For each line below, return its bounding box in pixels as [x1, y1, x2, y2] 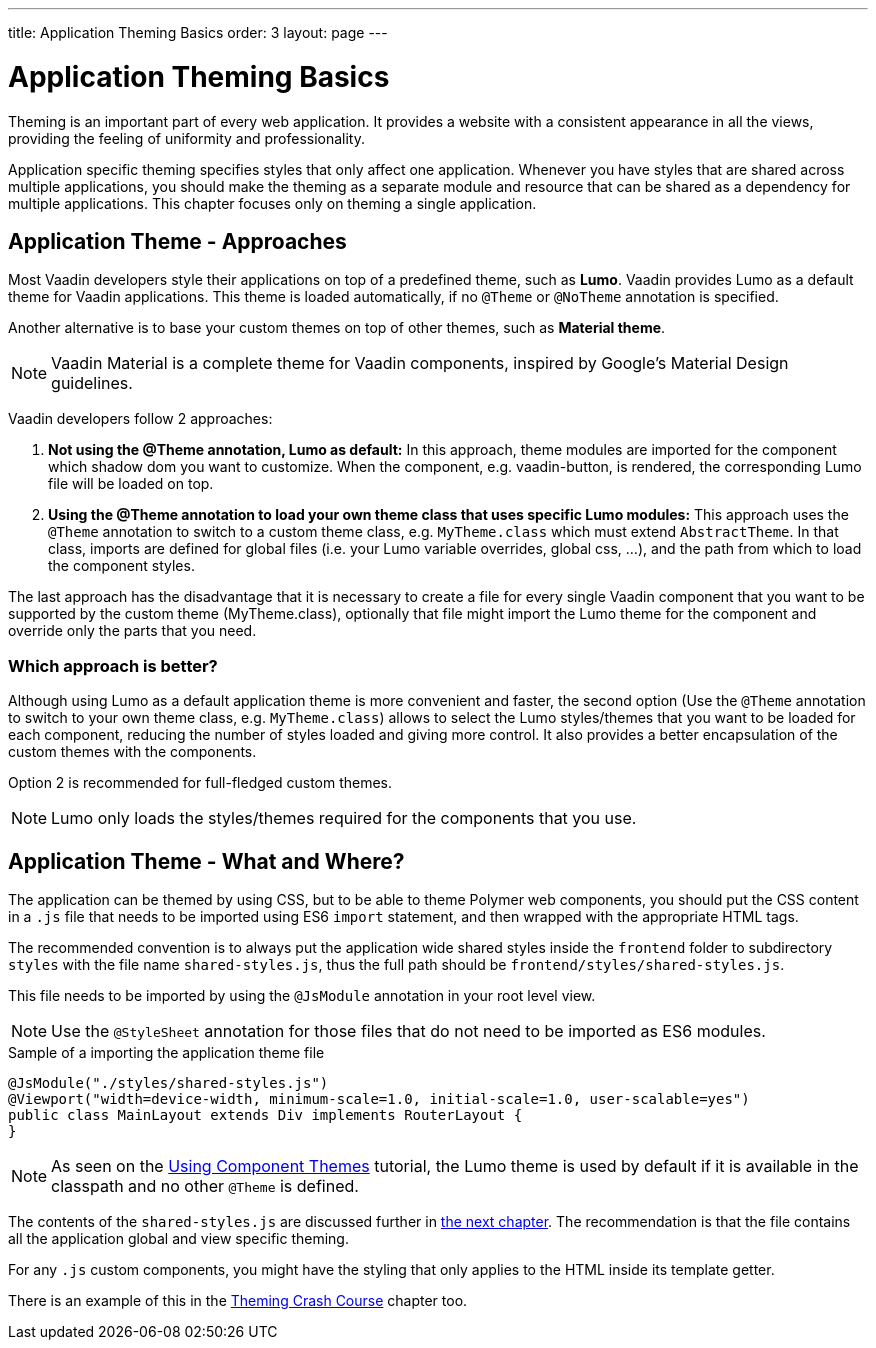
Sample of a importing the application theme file [8, 1043, 325, 1061]
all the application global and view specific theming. [8, 1229, 349, 1247]
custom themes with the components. [8, 743, 257, 761]
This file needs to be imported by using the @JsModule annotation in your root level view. [8, 986, 596, 1004]
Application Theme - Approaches [8, 228, 347, 254]
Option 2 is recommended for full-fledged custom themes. [8, 774, 393, 792]
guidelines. [51, 373, 133, 394]
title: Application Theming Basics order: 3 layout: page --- [8, 24, 388, 41]
